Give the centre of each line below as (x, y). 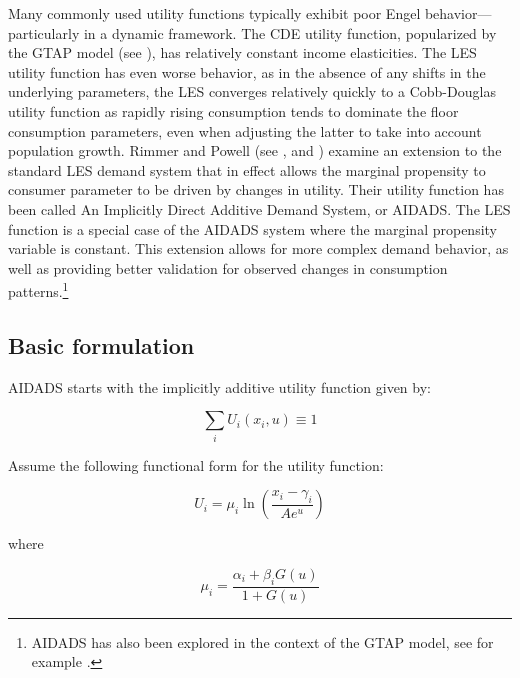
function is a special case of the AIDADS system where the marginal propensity (252, 228)
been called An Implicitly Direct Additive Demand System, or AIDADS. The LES (259, 208)
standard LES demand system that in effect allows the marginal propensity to (247, 169)
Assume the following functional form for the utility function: (196, 464)
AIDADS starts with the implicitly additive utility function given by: (219, 386)
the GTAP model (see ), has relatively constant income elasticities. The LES (242, 52)
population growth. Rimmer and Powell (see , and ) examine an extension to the (255, 150)
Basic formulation (101, 344)
